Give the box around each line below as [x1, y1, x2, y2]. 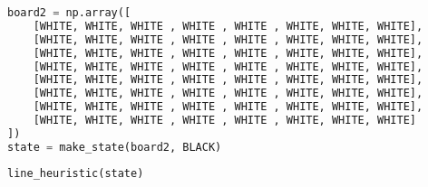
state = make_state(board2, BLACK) [7, 140, 222, 154]
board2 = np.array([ [7, 6, 131, 19]
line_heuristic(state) [7, 166, 144, 180]
